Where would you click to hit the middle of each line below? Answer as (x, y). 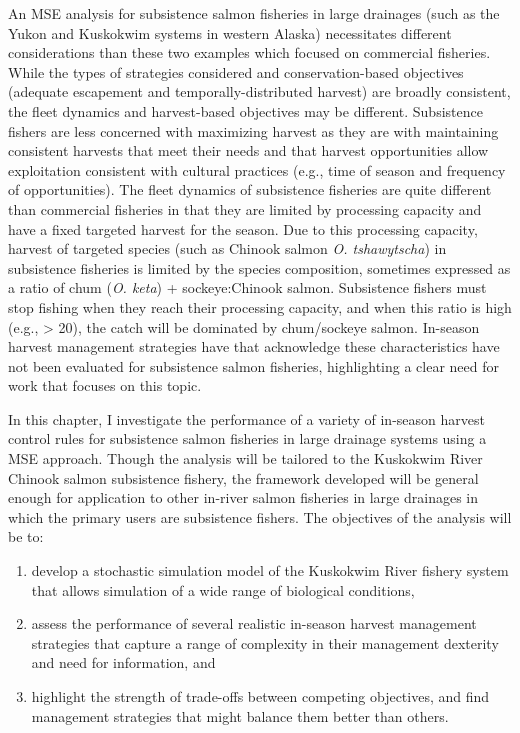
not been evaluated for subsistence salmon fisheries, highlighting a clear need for (254, 365)
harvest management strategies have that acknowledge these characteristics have (254, 346)
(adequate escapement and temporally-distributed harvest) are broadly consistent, (259, 91)
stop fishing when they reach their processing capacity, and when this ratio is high (260, 306)
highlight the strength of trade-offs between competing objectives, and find (260, 696)
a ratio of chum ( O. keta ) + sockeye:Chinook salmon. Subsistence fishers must (247, 287)
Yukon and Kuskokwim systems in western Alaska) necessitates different (230, 32)
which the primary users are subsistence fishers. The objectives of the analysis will (260, 516)
